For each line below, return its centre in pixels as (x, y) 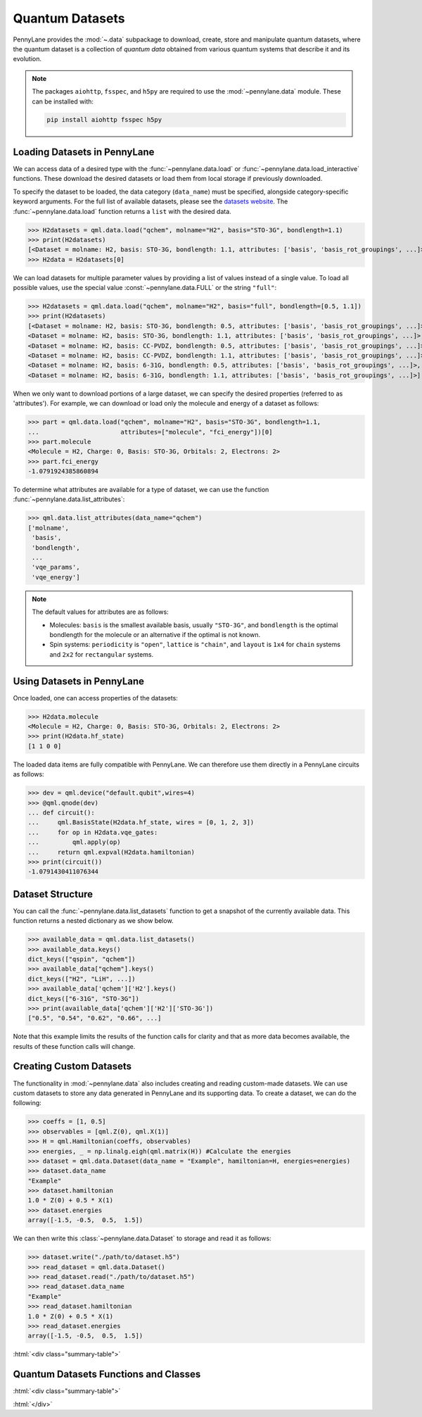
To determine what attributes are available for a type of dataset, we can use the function (141, 490)
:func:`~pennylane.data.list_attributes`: (69, 499)
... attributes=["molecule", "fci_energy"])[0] (150, 432)
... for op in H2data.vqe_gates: (93, 832)
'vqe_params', (56, 567)
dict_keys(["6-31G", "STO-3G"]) (84, 999)
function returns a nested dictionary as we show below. (93, 921)
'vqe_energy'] (56, 577)
